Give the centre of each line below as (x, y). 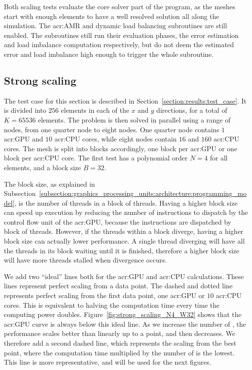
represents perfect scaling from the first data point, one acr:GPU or (104, 295)
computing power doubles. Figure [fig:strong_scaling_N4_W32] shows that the (123, 314)
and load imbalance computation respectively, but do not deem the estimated (119, 44)
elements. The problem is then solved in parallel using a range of (134, 119)
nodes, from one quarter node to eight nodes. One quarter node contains (112, 129)
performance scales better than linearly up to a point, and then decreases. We (120, 333)
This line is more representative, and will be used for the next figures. (108, 362)
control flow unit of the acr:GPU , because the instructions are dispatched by (118, 221)
